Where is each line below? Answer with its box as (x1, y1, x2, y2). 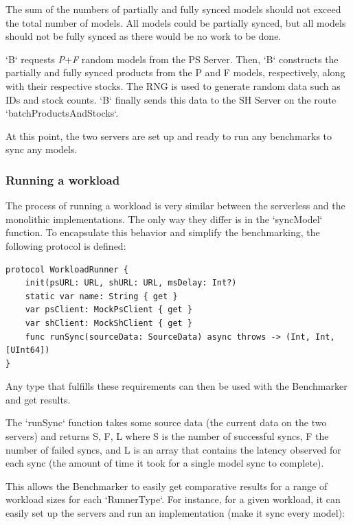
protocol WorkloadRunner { (5, 264, 128, 275)
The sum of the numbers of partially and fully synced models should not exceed (5, 2, 341, 16)
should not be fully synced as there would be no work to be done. (5, 29, 282, 43)
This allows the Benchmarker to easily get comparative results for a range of (5, 478, 328, 493)
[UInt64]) (5, 345, 50, 355)
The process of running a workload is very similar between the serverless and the (5, 198, 345, 213)
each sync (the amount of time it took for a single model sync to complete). (5, 456, 324, 470)
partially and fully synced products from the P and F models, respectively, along (5, 65, 345, 80)
